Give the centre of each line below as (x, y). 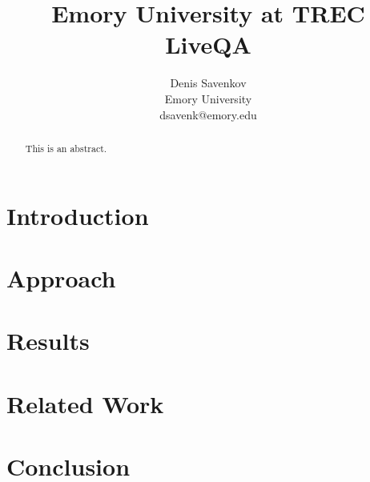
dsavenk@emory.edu (208, 114)
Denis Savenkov (208, 83)
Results (48, 341)
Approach (61, 277)
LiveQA (208, 44)
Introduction (78, 215)
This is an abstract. (66, 148)
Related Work (85, 403)
